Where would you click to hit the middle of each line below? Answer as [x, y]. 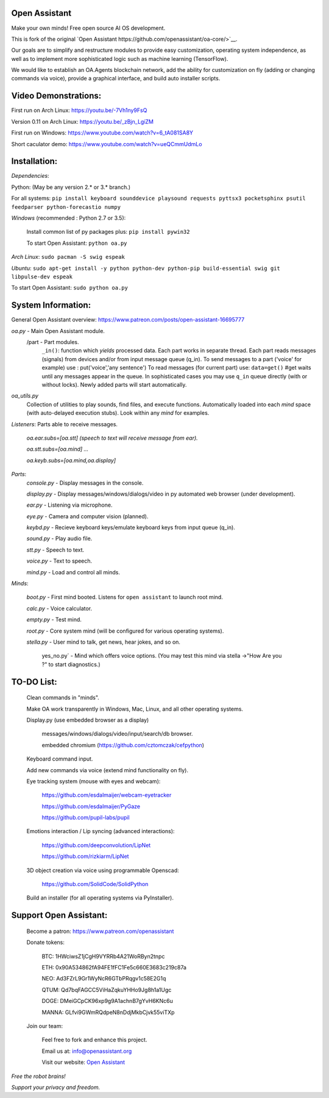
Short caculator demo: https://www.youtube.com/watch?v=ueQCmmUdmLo [107, 144]
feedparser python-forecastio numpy [66, 207]
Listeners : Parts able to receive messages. [65, 424]
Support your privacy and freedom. [56, 1087]
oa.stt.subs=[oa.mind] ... [58, 449]
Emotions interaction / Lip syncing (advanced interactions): [101, 831]
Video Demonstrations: [56, 96]
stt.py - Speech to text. [55, 550]
